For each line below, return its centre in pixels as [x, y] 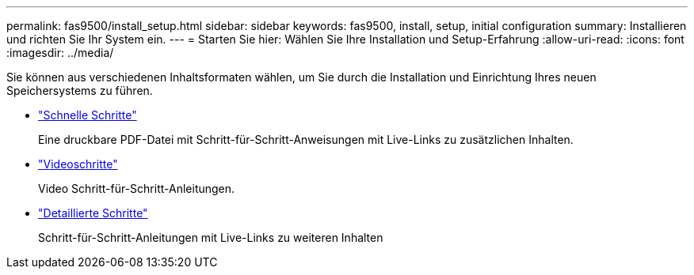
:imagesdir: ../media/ [60, 53]
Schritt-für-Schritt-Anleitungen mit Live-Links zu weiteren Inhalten [211, 237]
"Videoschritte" [78, 164]
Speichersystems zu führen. [80, 90]
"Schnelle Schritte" [88, 115]
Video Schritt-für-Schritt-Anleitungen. [137, 188]
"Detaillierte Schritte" [93, 213]
